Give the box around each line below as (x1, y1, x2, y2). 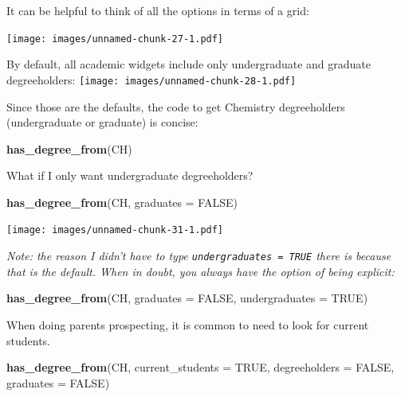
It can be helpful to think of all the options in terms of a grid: (6, 2, 309, 18)
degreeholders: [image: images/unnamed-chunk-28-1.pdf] (6, 71, 297, 88)
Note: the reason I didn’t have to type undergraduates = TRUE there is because (6, 247, 391, 264)
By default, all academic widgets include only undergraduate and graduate (6, 56, 371, 72)
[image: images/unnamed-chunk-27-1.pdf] (6, 33, 224, 45)
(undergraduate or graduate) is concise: (6, 114, 199, 130)
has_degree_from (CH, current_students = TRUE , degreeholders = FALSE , (6, 359, 395, 376)
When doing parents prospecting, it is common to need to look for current (6, 316, 369, 333)
